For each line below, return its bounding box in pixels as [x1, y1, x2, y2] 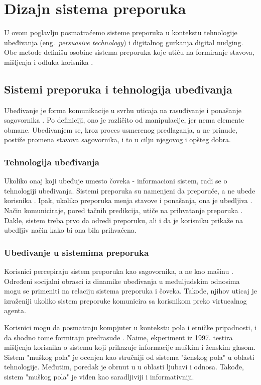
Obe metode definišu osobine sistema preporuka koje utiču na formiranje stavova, [4, 47, 254, 57]
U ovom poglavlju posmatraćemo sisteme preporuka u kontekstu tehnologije [4, 27, 237, 38]
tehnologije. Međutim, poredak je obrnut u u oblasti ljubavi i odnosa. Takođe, [4, 361, 244, 372]
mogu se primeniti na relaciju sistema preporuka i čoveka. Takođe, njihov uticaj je [4, 285, 257, 296]
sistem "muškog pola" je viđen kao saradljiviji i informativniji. [4, 371, 194, 382]
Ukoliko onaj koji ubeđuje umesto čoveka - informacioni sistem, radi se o [4, 175, 227, 186]
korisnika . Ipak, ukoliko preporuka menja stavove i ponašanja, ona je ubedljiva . [4, 195, 252, 206]
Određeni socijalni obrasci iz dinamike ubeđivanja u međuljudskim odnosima [4, 275, 240, 286]
